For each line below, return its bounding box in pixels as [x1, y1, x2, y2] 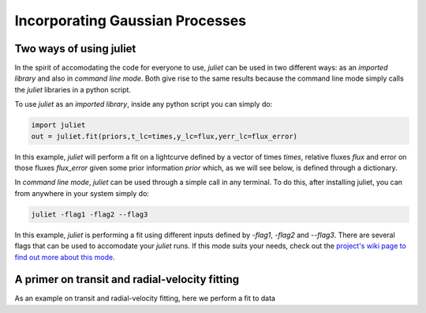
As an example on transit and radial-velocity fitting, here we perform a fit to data [14, 293, 276, 304]
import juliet [31, 121, 86, 130]
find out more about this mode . [14, 252, 115, 262]
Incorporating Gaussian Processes [14, 12, 247, 29]
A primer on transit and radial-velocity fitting [14, 273, 240, 286]
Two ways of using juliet [14, 42, 136, 55]
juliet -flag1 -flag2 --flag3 [31, 209, 148, 219]
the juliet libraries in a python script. [14, 85, 132, 94]
